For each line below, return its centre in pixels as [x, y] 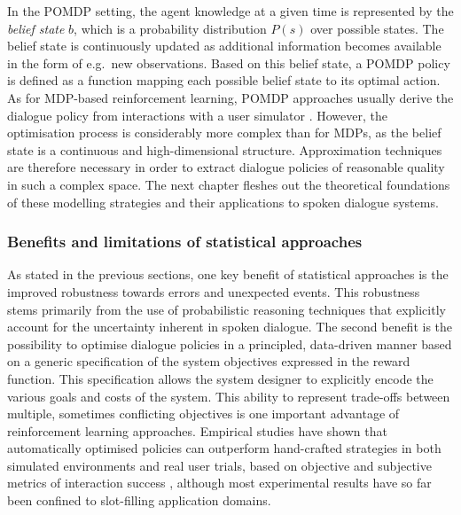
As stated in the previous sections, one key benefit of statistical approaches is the [228, 274]
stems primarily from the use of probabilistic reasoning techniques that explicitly [227, 309]
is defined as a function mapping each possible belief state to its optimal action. [224, 80]
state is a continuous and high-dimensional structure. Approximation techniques [225, 149]
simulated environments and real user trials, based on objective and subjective [219, 465]
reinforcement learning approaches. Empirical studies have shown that [197, 430]
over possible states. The [377, 28]
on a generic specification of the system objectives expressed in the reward [209, 361]
